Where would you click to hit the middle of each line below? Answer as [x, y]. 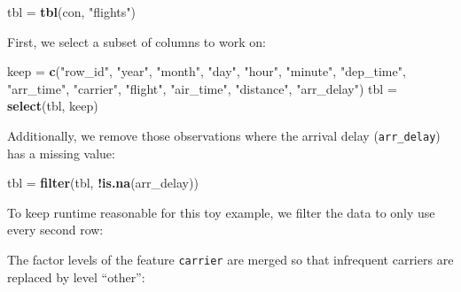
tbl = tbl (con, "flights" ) [71, 12]
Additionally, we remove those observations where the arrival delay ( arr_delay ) [224, 135]
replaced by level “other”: [76, 277]
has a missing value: [61, 153]
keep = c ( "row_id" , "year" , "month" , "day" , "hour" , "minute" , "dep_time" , [207, 71]
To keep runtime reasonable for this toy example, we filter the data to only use [221, 212]
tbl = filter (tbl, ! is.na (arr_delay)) [103, 183]
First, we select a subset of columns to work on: [137, 41]
